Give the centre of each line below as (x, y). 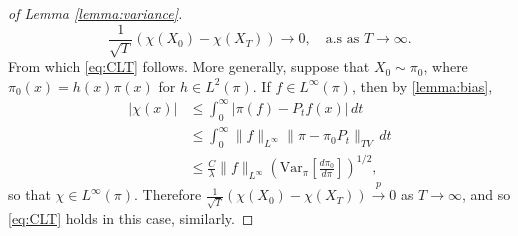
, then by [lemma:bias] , (422, 85)
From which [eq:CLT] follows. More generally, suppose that (189, 66)
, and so (486, 194)
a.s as (342, 39)
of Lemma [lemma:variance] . (95, 13)
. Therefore (167, 194)
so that (29, 194)
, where (445, 66)
